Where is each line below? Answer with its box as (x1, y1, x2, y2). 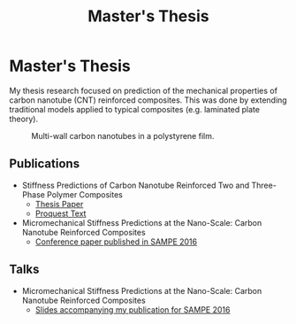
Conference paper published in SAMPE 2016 (34, 236, 197, 247)
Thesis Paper (34, 198, 84, 209)
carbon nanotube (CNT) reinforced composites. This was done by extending (9, 95, 287, 105)
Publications (9, 157, 80, 172)
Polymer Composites (47, 189, 124, 200)
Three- (251, 180, 277, 190)
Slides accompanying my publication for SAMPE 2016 (34, 304, 231, 315)
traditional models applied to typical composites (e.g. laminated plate (9, 104, 261, 114)
